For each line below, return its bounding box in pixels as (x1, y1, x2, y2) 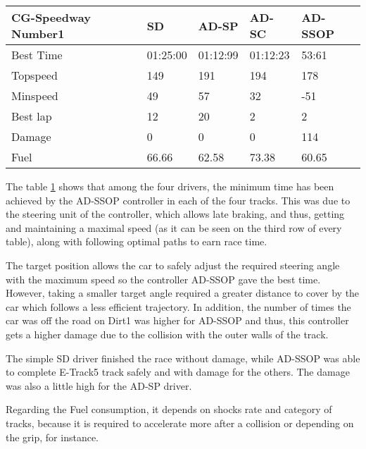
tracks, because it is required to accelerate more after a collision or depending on (6, 415, 354, 430)
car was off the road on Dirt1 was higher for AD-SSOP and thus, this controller (6, 313, 349, 328)
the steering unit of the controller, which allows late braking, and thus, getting (6, 207, 345, 221)
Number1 (11, 25, 65, 42)
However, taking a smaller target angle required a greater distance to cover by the (6, 285, 360, 300)
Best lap (11, 108, 52, 124)
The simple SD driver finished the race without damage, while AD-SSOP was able (6, 350, 360, 365)
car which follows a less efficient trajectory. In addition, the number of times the (6, 299, 351, 314)
